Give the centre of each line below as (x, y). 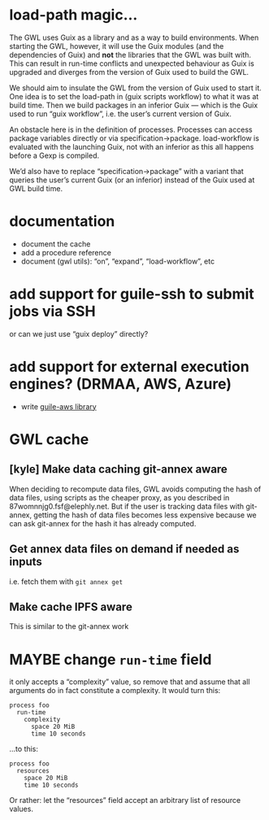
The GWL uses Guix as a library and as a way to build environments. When (134, 37)
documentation (62, 222)
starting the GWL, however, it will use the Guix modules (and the (117, 46)
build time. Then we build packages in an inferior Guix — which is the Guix (134, 105)
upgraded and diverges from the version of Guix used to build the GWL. (129, 72)
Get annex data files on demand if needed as (124, 550)
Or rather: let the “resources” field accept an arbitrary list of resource (125, 800)
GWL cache (49, 439)
